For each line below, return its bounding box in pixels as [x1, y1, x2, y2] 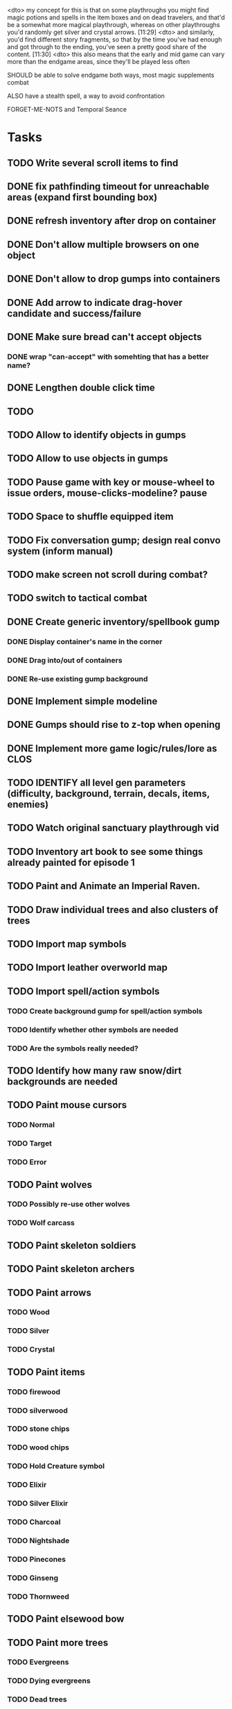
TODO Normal [7, 1120, 55, 1130]
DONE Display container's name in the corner [7, 636, 163, 646]
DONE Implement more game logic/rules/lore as [7, 742, 217, 754]
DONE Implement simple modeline [7, 695, 158, 707]
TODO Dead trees [7, 1694, 67, 1704]
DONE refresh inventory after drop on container [7, 215, 217, 227]
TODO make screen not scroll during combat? [7, 568, 208, 580]
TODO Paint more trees [7, 1637, 109, 1649]
